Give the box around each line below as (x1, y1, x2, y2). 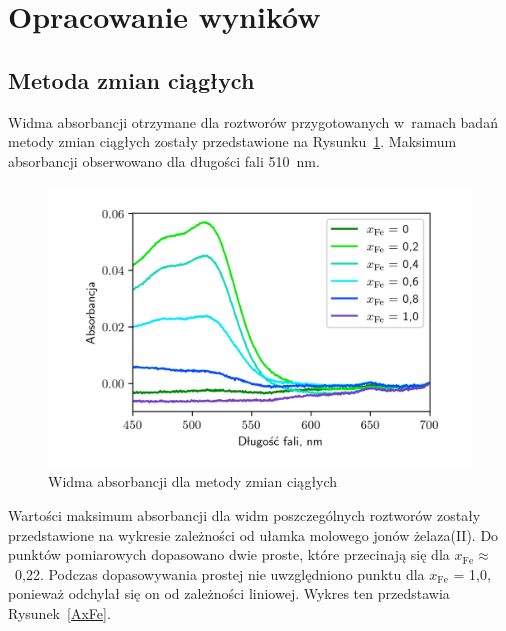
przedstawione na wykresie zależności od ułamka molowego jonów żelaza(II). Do (8, 524, 499, 545)
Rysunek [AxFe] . (8, 602, 111, 623)
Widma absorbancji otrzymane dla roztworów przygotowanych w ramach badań (8, 111, 498, 132)
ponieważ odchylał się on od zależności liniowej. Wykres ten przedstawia (8, 583, 450, 604)
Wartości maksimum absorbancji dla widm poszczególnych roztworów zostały (8, 504, 481, 525)
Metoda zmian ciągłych (8, 64, 255, 95)
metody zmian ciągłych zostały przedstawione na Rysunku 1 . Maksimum (8, 131, 457, 152)
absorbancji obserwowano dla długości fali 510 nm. (8, 150, 320, 171)
